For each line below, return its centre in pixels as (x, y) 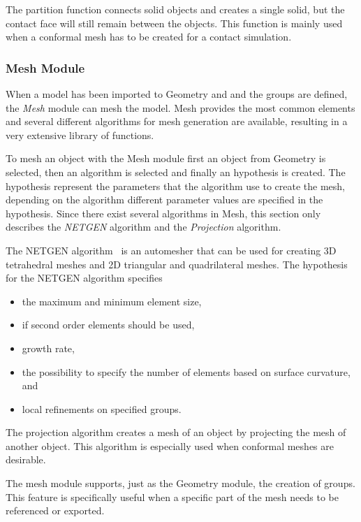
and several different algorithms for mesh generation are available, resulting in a (177, 121)
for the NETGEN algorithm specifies (84, 278)
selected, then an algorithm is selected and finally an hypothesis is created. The (176, 172)
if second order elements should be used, (108, 325)
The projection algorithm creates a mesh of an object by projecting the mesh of (176, 432)
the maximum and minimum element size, (112, 301)
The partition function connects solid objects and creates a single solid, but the (175, 9)
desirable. (26, 459)
